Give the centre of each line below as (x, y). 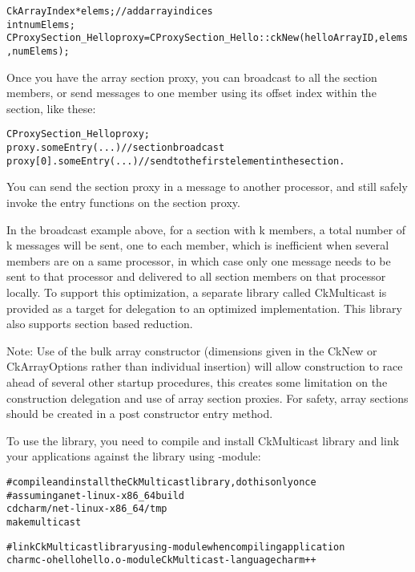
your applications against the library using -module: (134, 456)
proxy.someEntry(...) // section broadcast (116, 148)
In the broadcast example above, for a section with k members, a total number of (206, 229)
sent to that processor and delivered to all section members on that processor (196, 276)
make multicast (44, 522)
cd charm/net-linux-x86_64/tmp (87, 509)
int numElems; (41, 24)
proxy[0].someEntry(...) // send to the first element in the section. (176, 161)
